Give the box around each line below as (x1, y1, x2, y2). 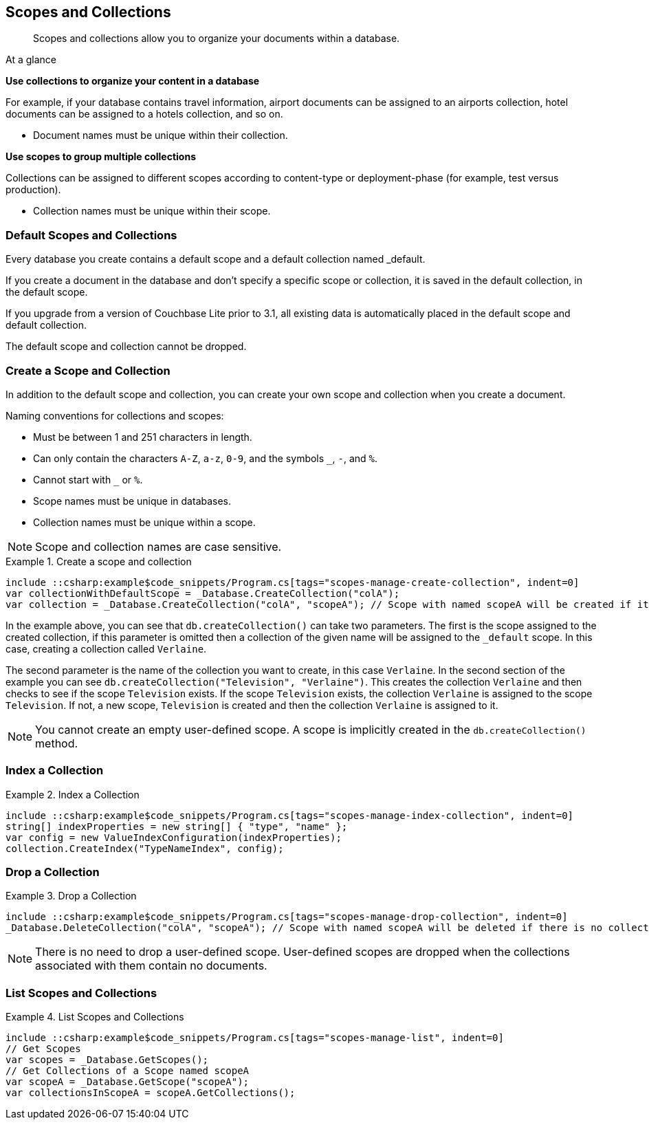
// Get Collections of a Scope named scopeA (5, 1065, 250, 1077)
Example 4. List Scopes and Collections (5, 1011, 184, 1023)
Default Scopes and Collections (5, 228, 177, 242)
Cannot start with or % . (33, 473, 143, 485)
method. (35, 736, 78, 750)
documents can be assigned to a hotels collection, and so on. (5, 108, 283, 120)
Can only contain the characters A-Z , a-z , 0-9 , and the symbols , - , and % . (33, 452, 378, 464)
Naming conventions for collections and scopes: (5, 409, 224, 422)
